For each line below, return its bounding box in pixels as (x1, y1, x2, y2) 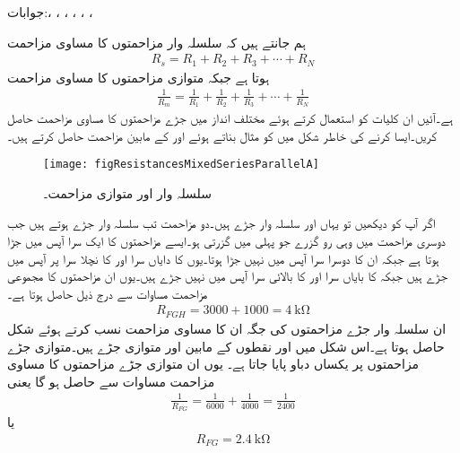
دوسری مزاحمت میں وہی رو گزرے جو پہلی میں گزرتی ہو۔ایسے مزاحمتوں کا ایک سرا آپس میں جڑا (7, 231, 446, 250)
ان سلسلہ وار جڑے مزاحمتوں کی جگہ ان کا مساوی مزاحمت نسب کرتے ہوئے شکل (7, 318, 447, 337)
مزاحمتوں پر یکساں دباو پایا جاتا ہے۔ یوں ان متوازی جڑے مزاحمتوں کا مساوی (7, 354, 420, 373)
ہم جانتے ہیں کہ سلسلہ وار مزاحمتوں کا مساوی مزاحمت (7, 32, 306, 51)
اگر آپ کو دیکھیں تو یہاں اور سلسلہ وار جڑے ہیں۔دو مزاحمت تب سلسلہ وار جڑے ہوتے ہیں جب (7, 213, 436, 232)
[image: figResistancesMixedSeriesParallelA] (43, 158, 319, 171)
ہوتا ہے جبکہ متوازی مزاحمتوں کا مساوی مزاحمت (7, 67, 270, 86)
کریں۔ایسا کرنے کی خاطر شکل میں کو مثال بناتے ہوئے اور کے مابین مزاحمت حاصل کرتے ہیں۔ (7, 126, 438, 144)
